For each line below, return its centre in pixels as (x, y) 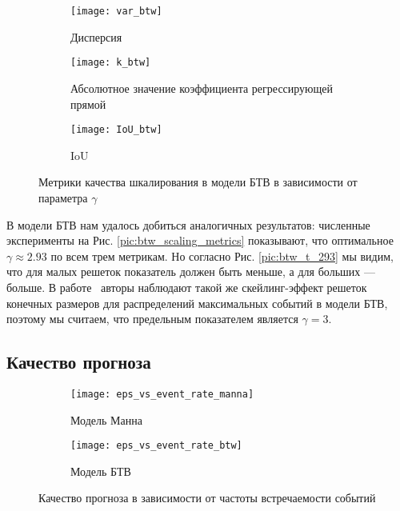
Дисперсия (96, 36)
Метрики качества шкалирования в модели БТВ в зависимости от (198, 182)
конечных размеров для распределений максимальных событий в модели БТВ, (197, 303)
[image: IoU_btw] (116, 130)
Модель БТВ (101, 471)
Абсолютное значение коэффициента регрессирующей (202, 88)
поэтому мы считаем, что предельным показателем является (152, 319)
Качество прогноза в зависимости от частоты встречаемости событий (207, 498)
